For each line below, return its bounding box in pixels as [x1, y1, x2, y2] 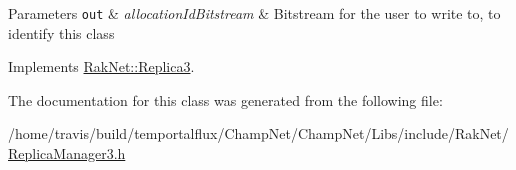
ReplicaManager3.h [8, 143, 126, 164]
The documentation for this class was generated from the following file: [8, 89, 443, 110]
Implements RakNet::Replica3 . [8, 56, 195, 77]
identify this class [8, 22, 115, 43]
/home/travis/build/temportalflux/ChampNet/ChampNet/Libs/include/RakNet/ [8, 123, 509, 144]
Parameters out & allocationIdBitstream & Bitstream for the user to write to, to [8, 3, 501, 23]
